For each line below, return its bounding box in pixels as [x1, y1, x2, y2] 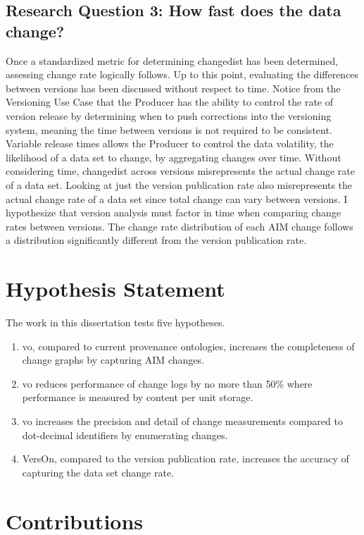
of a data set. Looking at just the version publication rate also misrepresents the [6, 177, 353, 192]
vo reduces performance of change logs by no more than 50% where [22, 376, 313, 391]
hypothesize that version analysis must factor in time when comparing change [6, 205, 341, 220]
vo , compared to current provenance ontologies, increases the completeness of [22, 338, 355, 353]
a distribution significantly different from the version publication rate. [6, 233, 307, 247]
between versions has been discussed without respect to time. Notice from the [6, 80, 341, 95]
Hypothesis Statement [6, 274, 225, 303]
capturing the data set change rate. [22, 465, 175, 479]
